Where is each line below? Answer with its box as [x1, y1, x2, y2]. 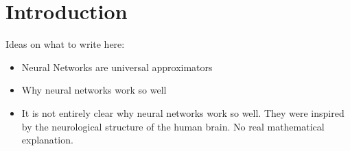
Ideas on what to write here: [5, 37, 125, 51]
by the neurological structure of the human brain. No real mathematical [21, 119, 325, 133]
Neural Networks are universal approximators [21, 59, 213, 74]
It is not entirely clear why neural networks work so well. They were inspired [21, 105, 345, 120]
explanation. [21, 133, 73, 147]
